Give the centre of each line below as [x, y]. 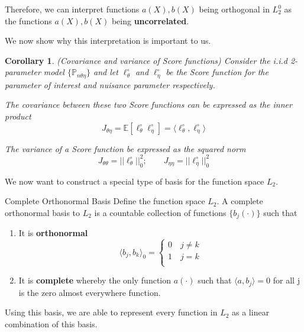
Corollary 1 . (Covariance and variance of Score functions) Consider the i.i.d [146, 60]
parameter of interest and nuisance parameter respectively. [110, 84]
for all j [286, 280]
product [18, 116]
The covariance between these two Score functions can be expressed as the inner [148, 104]
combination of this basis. [51, 323]
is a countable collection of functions [160, 212]
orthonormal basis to [43, 212]
